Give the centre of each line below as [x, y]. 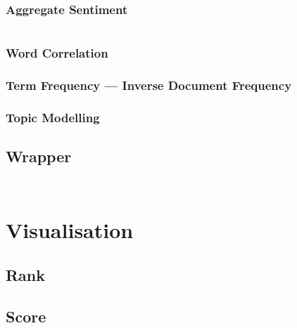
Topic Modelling [53, 117]
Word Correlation [57, 53]
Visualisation [70, 230]
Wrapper [39, 156]
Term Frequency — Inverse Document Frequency [149, 85]
